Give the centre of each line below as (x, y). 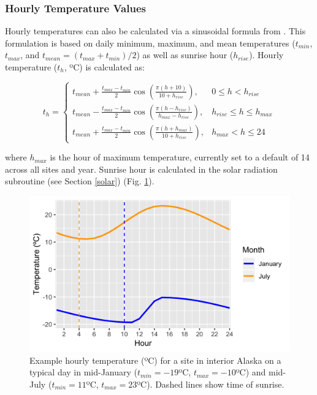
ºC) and (251, 372)
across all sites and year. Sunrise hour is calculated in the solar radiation (141, 169)
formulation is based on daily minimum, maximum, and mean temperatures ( (150, 43)
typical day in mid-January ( (84, 372)
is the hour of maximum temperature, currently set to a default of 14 (180, 157)
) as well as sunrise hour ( (185, 55)
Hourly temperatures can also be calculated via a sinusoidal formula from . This (155, 31)
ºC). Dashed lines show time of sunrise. (211, 384)
